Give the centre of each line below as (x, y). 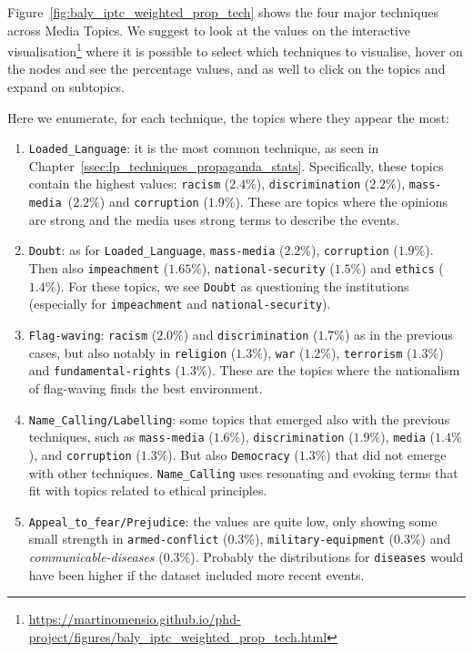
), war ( (283, 352)
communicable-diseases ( (96, 557)
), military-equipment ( (324, 539)
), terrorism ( (372, 352)
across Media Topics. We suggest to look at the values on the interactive (209, 30)
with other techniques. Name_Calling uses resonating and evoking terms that (243, 472)
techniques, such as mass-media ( (121, 437)
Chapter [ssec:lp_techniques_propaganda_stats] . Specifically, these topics (236, 165)
